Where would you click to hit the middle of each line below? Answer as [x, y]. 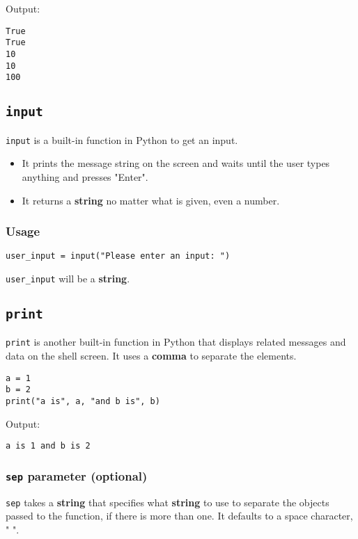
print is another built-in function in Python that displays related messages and [176, 342]
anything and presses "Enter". [85, 176]
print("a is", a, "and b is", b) [83, 401]
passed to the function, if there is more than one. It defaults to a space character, [179, 516]
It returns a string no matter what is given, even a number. [151, 200]
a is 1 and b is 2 [48, 446]
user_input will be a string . [68, 278]
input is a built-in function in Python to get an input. [122, 139]
